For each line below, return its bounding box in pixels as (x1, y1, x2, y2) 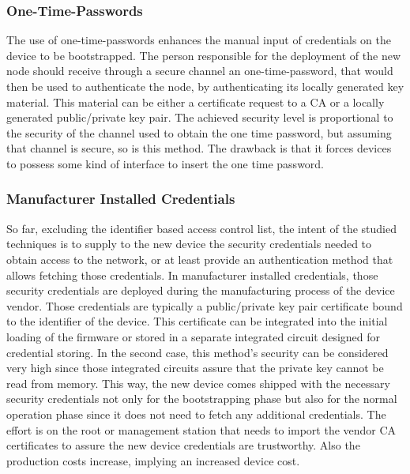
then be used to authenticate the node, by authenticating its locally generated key (6, 78, 404, 94)
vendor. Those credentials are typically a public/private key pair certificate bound (6, 297, 403, 314)
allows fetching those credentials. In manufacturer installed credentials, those (6, 266, 378, 283)
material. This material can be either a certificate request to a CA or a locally (6, 93, 385, 110)
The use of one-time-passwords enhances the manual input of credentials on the (6, 32, 392, 48)
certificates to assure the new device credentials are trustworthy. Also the (6, 437, 360, 453)
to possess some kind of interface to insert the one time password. (6, 155, 325, 171)
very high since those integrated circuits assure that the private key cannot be (6, 359, 384, 376)
